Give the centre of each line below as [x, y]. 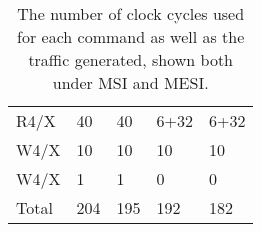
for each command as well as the [131, 36]
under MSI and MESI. [130, 82]
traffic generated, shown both [130, 59]
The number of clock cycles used [131, 13]
